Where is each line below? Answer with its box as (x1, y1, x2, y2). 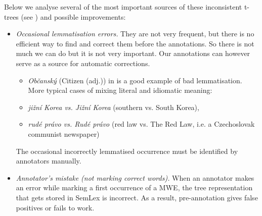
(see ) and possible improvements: (21, 11, 126, 22)
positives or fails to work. (16, 202, 95, 212)
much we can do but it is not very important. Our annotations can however (16, 48, 250, 59)
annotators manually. (16, 155, 81, 166)
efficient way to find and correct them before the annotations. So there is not (16, 38, 254, 48)
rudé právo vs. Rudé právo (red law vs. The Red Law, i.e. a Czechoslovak (28, 119, 255, 129)
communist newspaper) (28, 128, 100, 139)
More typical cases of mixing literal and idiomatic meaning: (28, 85, 212, 95)
